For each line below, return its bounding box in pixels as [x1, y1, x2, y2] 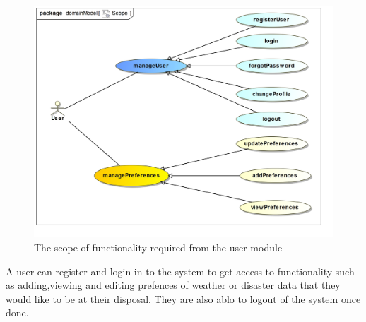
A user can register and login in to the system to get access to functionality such [6, 263, 355, 278]
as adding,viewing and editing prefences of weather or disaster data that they [6, 278, 341, 292]
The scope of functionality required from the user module [34, 239, 283, 254]
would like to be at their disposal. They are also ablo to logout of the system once [6, 291, 361, 306]
